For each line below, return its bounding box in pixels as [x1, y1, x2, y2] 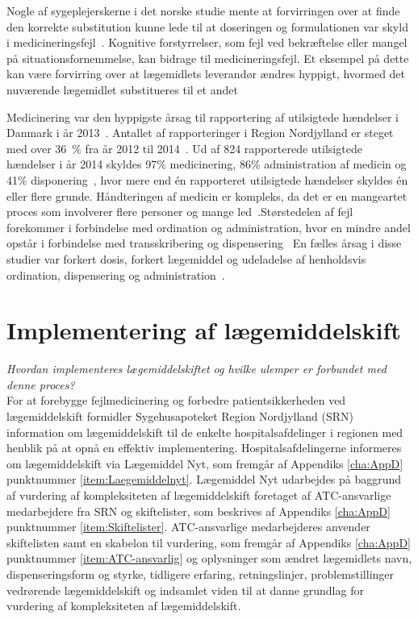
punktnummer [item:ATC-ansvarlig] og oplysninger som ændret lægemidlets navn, [6, 550, 412, 567]
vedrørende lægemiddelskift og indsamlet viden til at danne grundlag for [6, 581, 364, 598]
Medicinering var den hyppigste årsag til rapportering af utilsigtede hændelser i [6, 108, 399, 125]
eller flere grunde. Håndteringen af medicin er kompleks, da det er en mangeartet [6, 187, 408, 204]
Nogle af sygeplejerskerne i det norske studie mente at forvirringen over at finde [6, 2, 400, 19]
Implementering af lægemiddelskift [6, 314, 401, 347]
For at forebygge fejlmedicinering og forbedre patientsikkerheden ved [6, 392, 346, 409]
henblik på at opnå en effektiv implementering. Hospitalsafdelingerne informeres [6, 439, 402, 456]
